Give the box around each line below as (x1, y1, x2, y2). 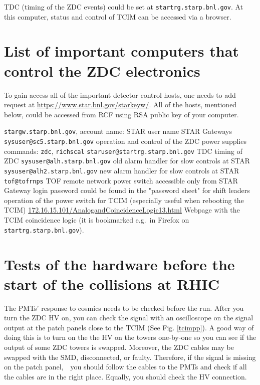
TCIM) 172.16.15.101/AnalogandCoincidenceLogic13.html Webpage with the (4, 205, 240, 215)
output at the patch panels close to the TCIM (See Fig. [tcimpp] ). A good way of (4, 322, 254, 332)
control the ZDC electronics (4, 60, 200, 81)
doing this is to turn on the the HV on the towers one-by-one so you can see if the (4, 332, 256, 342)
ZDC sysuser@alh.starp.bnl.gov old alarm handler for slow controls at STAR (4, 155, 250, 166)
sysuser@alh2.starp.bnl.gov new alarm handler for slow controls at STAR (4, 165, 239, 175)
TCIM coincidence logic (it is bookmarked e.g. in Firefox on (4, 215, 189, 225)
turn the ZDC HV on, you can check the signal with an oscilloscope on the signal (4, 312, 253, 323)
